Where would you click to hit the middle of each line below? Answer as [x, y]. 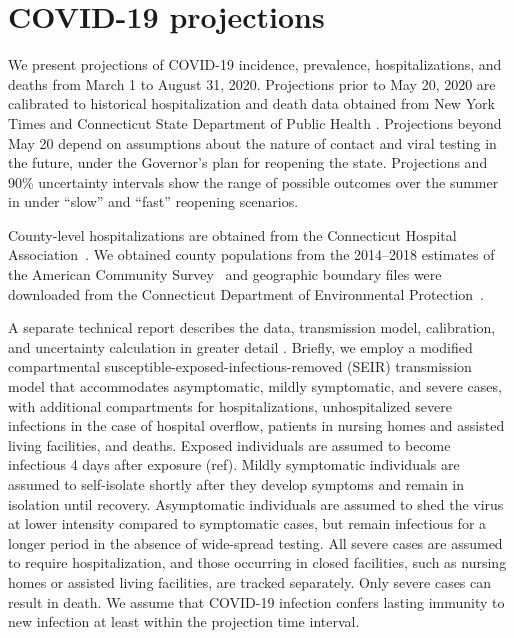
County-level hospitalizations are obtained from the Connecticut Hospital [232, 234]
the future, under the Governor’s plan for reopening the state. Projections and [248, 162]
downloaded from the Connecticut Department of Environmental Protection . [246, 293]
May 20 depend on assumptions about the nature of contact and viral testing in [252, 142]
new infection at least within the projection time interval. [184, 621]
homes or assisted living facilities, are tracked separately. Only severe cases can [250, 581]
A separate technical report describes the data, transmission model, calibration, [252, 327]
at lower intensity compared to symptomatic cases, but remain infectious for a [247, 523]
